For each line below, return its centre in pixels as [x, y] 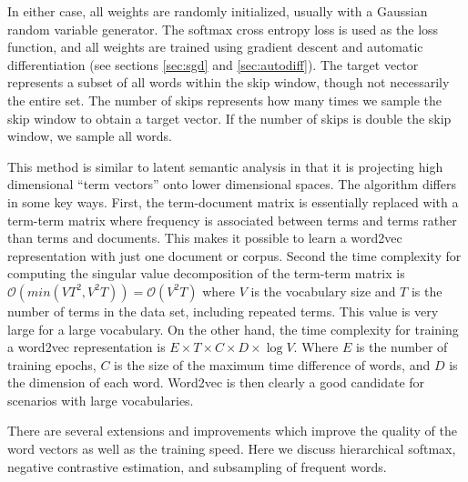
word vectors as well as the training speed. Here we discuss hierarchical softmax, [232, 449]
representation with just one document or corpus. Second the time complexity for [234, 255]
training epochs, [52, 364]
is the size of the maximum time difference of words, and [272, 364]
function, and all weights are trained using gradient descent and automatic [215, 47]
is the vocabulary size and [323, 291]
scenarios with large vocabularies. [101, 400]
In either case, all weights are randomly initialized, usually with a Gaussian [218, 11]
